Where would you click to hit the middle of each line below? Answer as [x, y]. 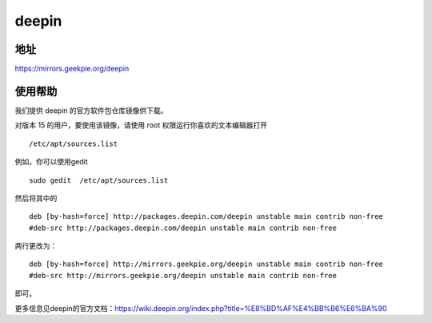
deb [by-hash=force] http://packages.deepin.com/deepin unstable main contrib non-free [206, 217]
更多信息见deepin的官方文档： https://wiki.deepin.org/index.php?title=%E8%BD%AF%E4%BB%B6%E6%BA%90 [201, 308]
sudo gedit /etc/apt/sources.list [99, 180]
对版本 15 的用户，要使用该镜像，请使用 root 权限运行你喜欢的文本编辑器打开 [141, 125]
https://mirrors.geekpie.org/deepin [72, 69]
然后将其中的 [36, 198]
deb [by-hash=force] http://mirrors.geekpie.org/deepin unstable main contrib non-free [206, 264]
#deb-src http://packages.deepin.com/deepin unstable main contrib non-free [183, 228]
